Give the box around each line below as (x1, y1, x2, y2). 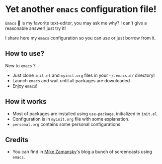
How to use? (5, 49, 45, 58)
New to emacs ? (5, 62, 36, 68)
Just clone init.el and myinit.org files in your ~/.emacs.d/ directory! (12, 72, 155, 78)
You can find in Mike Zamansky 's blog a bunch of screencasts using (12, 149, 153, 155)
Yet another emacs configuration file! (5, 3, 157, 15)
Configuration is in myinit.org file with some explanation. (12, 116, 130, 122)
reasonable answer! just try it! (5, 25, 66, 31)
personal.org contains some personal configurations (12, 121, 121, 127)
